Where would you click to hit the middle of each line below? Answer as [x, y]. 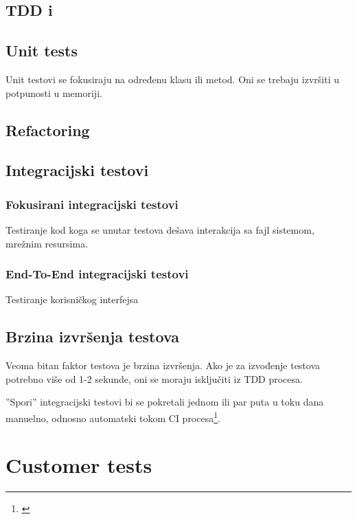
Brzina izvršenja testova [92, 336]
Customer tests [79, 465]
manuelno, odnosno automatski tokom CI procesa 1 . [113, 417]
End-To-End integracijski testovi [97, 274]
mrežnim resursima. [47, 243]
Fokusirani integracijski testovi [92, 204]
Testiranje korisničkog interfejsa [72, 299]
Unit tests [42, 51]
